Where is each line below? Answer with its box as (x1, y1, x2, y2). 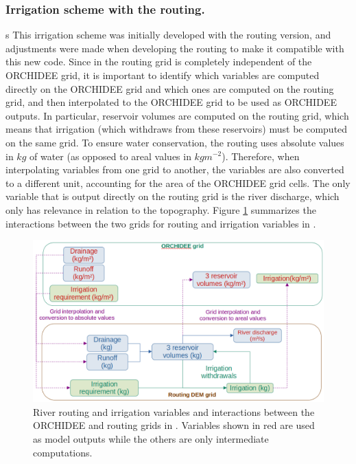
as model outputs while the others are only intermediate (33, 431, 269, 445)
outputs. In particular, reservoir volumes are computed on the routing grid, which (5, 108, 349, 122)
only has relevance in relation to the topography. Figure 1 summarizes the (5, 202, 316, 217)
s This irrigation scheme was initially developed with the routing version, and (5, 27, 331, 42)
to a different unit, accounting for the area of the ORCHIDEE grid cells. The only (5, 175, 351, 190)
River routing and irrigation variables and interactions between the (33, 404, 315, 419)
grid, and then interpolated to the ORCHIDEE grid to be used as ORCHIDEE (5, 95, 337, 109)
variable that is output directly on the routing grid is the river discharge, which (5, 189, 340, 203)
